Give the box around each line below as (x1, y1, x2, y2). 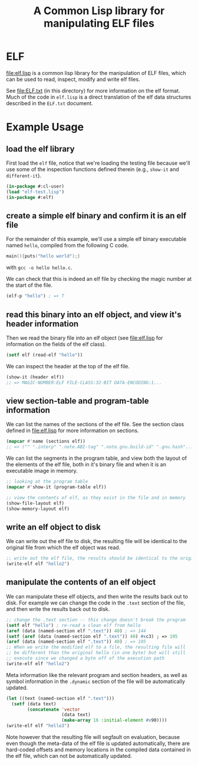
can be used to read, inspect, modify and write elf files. (6, 76, 140, 83)
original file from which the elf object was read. (6, 544, 121, 551)
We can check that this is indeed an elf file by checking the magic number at (6, 276, 192, 283)
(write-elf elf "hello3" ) (6, 723, 70, 729)
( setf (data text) (11, 701, 57, 707)
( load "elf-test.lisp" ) (6, 189, 65, 195)
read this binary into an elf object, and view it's (6, 309, 181, 319)
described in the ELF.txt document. (6, 99, 93, 107)
